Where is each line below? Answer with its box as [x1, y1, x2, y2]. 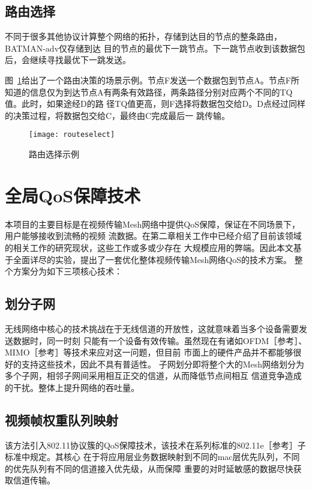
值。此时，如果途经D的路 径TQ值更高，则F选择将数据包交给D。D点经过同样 [5, 97, 305, 110]
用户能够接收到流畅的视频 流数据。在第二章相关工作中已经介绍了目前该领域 [5, 229, 302, 242]
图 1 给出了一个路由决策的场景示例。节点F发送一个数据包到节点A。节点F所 [5, 73, 299, 86]
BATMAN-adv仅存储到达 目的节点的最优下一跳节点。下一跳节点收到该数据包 [5, 41, 305, 54]
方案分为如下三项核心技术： [13, 265, 122, 277]
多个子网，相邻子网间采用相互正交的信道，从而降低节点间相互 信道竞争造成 [5, 369, 302, 382]
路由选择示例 [29, 148, 79, 160]
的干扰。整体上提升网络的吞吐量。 [5, 381, 139, 393]
